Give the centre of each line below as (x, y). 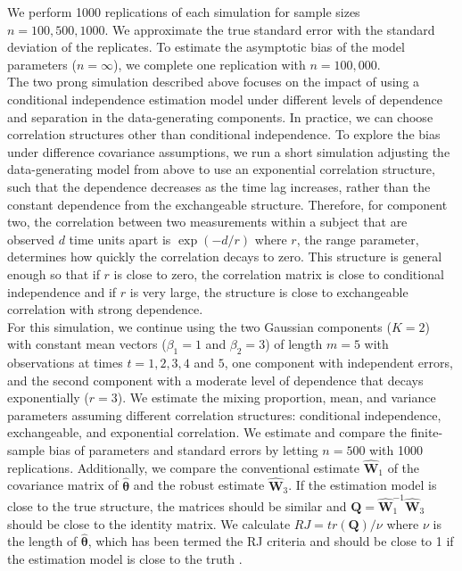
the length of (42, 541)
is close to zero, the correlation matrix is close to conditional (279, 273)
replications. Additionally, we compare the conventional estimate (183, 467)
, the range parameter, (358, 239)
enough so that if (54, 273)
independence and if (62, 291)
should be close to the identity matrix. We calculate (149, 523)
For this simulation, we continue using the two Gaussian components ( (199, 326)
